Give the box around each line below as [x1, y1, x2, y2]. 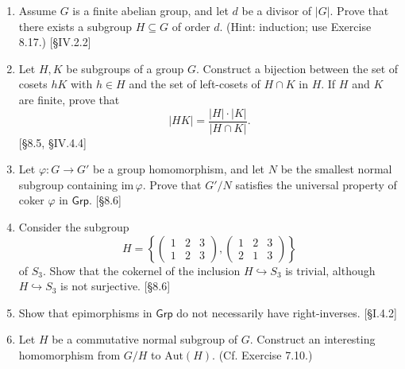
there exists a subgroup [18, 17, 133, 34]
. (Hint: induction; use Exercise [219, 17, 372, 34]
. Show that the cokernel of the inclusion [43, 262, 241, 278]
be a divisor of [241, 2, 312, 18]
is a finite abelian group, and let [72, 2, 229, 18]
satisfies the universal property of [235, 176, 397, 192]
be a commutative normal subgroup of [52, 331, 238, 348]
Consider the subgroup [18, 219, 129, 235]
